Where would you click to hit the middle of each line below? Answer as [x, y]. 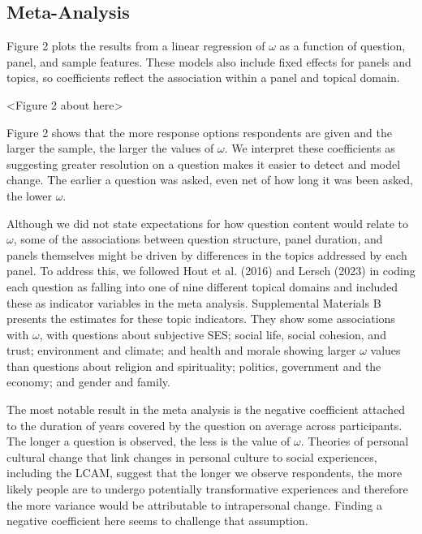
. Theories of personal [355, 441]
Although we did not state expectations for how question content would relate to [207, 223]
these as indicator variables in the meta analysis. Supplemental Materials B [194, 302]
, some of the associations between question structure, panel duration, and [198, 239]
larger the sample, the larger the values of [110, 148]
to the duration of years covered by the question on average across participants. [205, 425]
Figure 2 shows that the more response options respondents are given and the [199, 132]
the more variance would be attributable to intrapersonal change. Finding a [194, 504]
